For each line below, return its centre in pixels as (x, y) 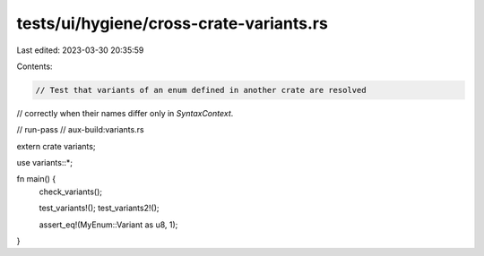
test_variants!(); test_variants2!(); (99, 208)
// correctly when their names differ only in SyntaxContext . (125, 113)
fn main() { (36, 179)
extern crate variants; (56, 146)
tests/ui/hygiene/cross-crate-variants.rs (173, 23)
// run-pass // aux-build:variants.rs (80, 130)
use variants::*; (45, 163)
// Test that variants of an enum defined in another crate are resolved (201, 90)
